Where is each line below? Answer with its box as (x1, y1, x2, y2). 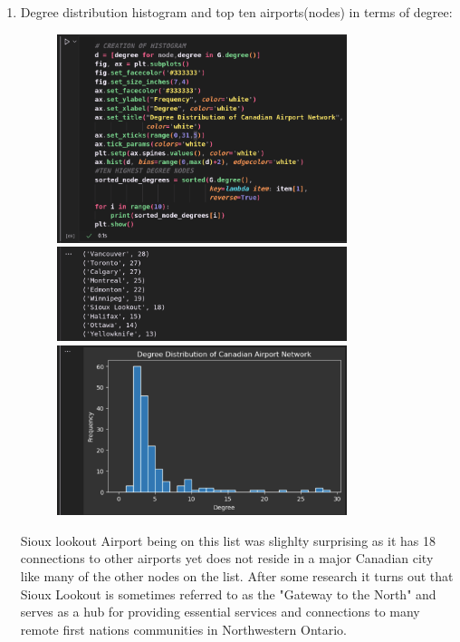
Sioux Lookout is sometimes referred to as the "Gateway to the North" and (20, 584, 436, 603)
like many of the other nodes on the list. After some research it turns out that (20, 567, 454, 586)
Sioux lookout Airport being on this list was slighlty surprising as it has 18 (20, 530, 436, 550)
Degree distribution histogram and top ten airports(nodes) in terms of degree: (20, 3, 453, 21)
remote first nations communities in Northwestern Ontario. (20, 619, 348, 638)
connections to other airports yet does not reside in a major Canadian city (20, 549, 434, 568)
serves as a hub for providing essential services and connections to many (20, 602, 420, 621)
